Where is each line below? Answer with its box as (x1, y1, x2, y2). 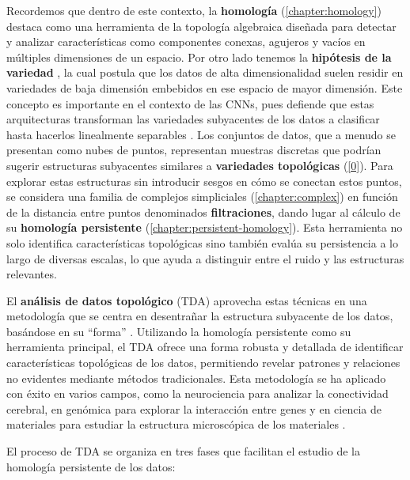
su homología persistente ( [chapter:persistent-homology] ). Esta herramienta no (6, 219, 403, 236)
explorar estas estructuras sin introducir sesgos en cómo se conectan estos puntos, (6, 172, 402, 189)
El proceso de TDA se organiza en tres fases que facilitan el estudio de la (6, 443, 360, 459)
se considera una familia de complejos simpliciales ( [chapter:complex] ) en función (6, 188, 398, 205)
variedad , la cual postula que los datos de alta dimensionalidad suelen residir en (6, 64, 404, 81)
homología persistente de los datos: (6, 458, 176, 474)
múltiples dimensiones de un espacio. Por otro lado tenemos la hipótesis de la (6, 48, 392, 65)
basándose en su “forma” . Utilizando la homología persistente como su (6, 323, 351, 339)
